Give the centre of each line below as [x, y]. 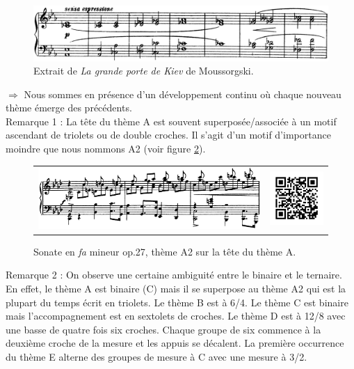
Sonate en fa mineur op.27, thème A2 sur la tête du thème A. [165, 251]
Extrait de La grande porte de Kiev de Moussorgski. [144, 71]
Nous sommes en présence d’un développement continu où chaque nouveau [183, 94]
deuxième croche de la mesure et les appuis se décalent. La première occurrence [175, 343]
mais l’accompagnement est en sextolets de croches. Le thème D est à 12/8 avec [176, 316]
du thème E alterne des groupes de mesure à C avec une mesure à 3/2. [156, 356]
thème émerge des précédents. [69, 108]
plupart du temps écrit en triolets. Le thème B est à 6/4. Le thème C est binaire [177, 302]
